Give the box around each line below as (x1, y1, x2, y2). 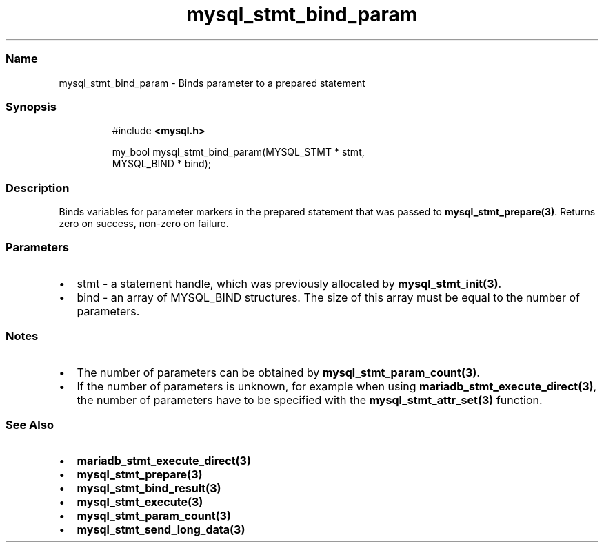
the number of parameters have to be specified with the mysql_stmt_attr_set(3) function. (77, 392, 543, 407)
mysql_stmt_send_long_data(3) (77, 523, 245, 537)
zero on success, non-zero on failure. (59, 218, 229, 229)
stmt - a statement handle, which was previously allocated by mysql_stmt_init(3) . (77, 276, 502, 291)
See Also (6, 417, 54, 432)
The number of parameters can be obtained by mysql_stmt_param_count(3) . (77, 365, 480, 379)
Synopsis (6, 99, 57, 114)
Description (6, 180, 70, 195)
